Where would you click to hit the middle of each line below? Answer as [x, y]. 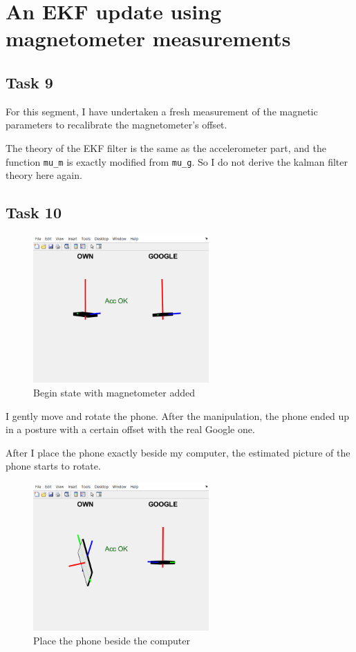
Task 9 [29, 82]
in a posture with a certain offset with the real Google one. [130, 429]
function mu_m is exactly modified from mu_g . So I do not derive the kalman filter [177, 161]
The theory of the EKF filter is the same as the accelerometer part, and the [166, 147]
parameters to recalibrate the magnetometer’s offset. [116, 125]
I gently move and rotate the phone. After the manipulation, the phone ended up [178, 415]
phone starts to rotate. [53, 466]
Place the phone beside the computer [112, 640]
